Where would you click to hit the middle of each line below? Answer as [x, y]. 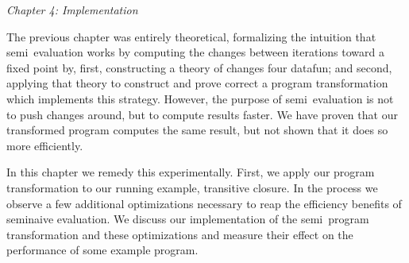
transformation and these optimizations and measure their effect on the [180, 234]
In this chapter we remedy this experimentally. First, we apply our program [191, 172]
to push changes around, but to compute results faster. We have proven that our [202, 114]
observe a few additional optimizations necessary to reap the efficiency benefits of [204, 203]
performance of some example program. [102, 250]
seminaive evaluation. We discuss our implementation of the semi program [188, 219]
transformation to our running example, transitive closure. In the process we [192, 187]
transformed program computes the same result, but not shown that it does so [197, 130]
